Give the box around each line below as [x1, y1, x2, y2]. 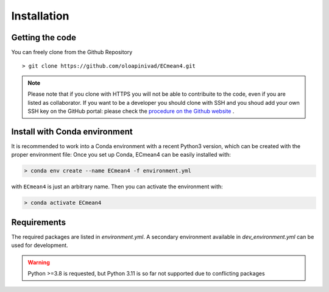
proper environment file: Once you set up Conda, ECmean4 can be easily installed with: [11, 151, 232, 158]
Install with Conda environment [11, 126, 133, 137]
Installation [11, 9, 69, 23]
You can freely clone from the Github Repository [11, 49, 133, 56]
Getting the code [11, 32, 76, 43]
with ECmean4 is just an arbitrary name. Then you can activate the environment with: [11, 183, 224, 190]
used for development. [11, 241, 68, 249]
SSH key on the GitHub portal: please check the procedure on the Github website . [27, 107, 235, 115]
